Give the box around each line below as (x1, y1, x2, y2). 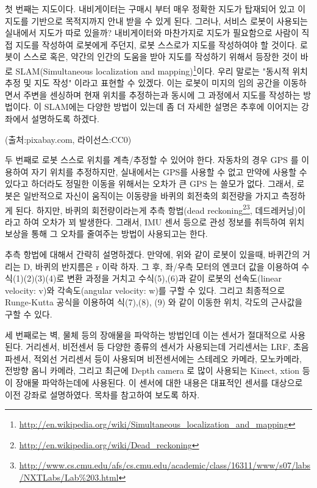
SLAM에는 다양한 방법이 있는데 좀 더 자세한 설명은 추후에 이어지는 (44, 100, 299, 113)
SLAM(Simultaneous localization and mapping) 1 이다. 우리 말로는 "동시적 (15, 62, 290, 77)
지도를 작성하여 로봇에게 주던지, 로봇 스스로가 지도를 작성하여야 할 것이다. (15, 38, 297, 51)
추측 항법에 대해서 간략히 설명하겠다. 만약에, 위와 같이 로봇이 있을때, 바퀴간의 (5, 248, 300, 260)
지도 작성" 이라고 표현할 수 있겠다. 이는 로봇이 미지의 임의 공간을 (34, 76, 280, 89)
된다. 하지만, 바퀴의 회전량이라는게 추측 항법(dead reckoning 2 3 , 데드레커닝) (15, 202, 298, 216)
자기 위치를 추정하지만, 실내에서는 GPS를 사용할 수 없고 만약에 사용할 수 (31, 165, 307, 178)
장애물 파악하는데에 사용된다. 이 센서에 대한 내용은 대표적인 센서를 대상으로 (15, 376, 303, 388)
